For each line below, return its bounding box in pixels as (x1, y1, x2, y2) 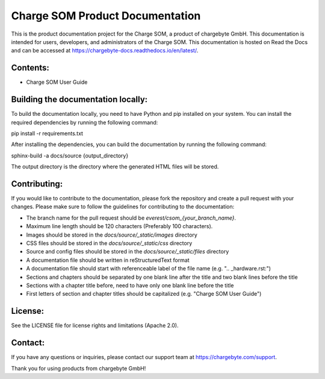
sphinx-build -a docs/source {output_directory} (11, 151, 129, 159)
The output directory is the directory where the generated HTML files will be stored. (11, 163, 219, 170)
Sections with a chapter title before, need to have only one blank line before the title (26, 281, 234, 289)
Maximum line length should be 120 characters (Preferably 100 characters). (26, 223, 213, 230)
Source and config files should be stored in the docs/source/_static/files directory (26, 248, 229, 255)
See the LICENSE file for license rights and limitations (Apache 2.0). (11, 322, 179, 329)
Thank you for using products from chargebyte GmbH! (11, 365, 146, 372)
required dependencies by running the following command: (11, 118, 158, 126)
